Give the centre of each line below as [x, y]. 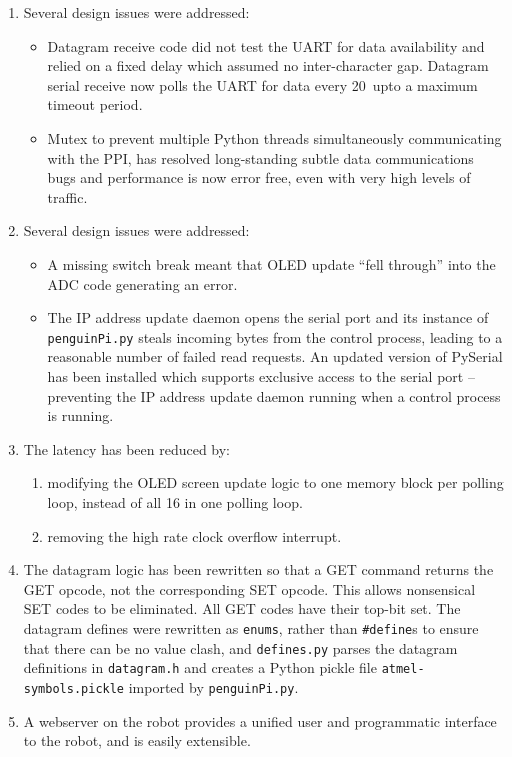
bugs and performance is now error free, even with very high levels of [259, 177]
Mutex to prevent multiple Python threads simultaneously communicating [274, 137]
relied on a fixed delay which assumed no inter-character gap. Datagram [268, 65]
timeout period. [95, 104]
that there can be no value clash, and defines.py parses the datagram [240, 647]
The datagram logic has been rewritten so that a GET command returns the [258, 569]
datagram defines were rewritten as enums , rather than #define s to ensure [251, 627]
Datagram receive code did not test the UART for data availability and [266, 45]
